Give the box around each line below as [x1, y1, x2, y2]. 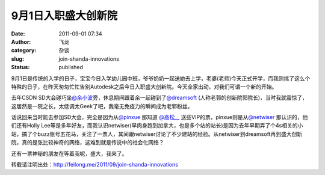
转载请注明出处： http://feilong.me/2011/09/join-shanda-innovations [11, 161, 179, 168]
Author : [11, 38, 31, 45]
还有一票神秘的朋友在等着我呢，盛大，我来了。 [11, 150, 128, 157]
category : [11, 47, 37, 54]
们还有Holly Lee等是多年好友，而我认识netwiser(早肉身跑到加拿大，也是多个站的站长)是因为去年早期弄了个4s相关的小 [11, 122, 303, 129]
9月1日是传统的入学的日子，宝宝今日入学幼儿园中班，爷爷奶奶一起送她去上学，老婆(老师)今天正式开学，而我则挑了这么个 [11, 75, 311, 82]
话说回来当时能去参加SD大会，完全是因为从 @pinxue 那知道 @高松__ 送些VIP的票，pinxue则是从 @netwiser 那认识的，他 [11, 114, 308, 121]
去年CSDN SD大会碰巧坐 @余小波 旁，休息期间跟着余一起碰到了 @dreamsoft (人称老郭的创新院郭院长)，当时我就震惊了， [11, 94, 308, 102]
